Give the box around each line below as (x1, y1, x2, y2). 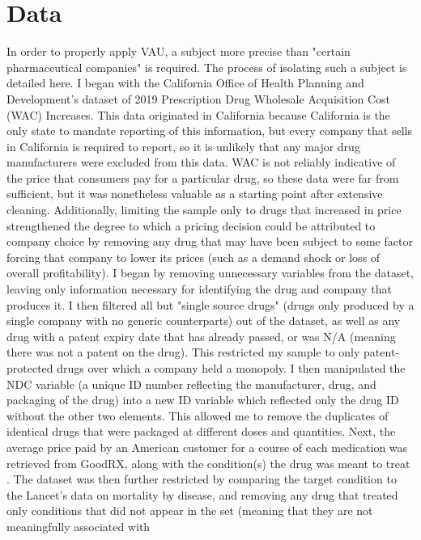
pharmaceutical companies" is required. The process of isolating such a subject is (6, 58, 407, 75)
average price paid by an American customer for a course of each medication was (6, 438, 408, 455)
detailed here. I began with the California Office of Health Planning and (6, 74, 364, 91)
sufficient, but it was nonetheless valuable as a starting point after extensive (6, 185, 383, 202)
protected (6, 360, 53, 376)
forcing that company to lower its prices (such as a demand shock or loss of (6, 248, 381, 265)
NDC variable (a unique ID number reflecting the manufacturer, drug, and (6, 375, 376, 392)
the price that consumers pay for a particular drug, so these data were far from (6, 169, 399, 186)
